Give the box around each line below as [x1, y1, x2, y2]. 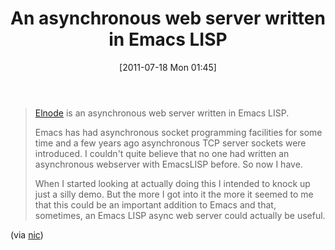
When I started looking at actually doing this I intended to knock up [34, 177, 311, 189]
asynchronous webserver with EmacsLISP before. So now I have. [34, 158, 303, 170]
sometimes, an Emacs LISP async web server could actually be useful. [34, 209, 326, 221]
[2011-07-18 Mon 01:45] [119, 61, 217, 73]
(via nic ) [10, 228, 44, 241]
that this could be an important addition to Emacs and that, [34, 198, 277, 211]
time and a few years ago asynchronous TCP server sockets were [34, 137, 307, 149]
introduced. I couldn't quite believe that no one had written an [34, 147, 290, 159]
